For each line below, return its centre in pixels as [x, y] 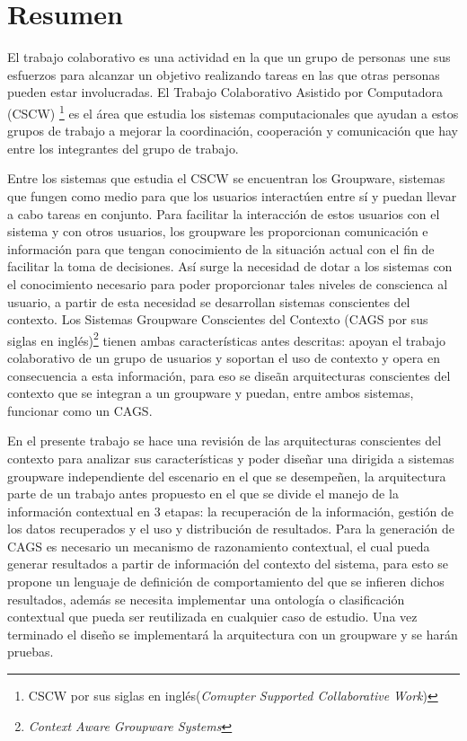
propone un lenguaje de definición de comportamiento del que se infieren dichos [226, 582]
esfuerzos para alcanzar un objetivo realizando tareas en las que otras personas [224, 74]
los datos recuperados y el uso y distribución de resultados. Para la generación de [231, 529]
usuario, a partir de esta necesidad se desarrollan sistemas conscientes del [209, 301]
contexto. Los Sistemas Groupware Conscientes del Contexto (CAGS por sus [218, 319]
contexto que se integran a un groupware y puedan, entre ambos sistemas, [211, 393]
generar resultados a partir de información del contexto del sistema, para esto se [228, 564]
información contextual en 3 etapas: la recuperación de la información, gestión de [230, 511]
